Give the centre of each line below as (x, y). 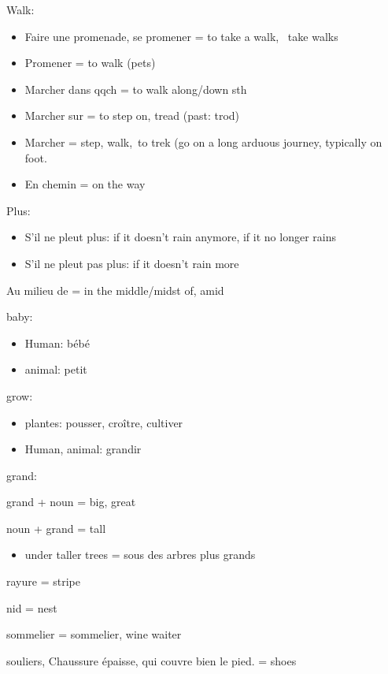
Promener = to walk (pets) (90, 63)
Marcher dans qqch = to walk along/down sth (136, 89)
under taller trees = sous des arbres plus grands (140, 555)
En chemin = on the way (85, 184)
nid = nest (32, 607)
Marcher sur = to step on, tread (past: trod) (132, 115)
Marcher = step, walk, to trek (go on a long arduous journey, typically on (203, 142)
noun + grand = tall (56, 528)
